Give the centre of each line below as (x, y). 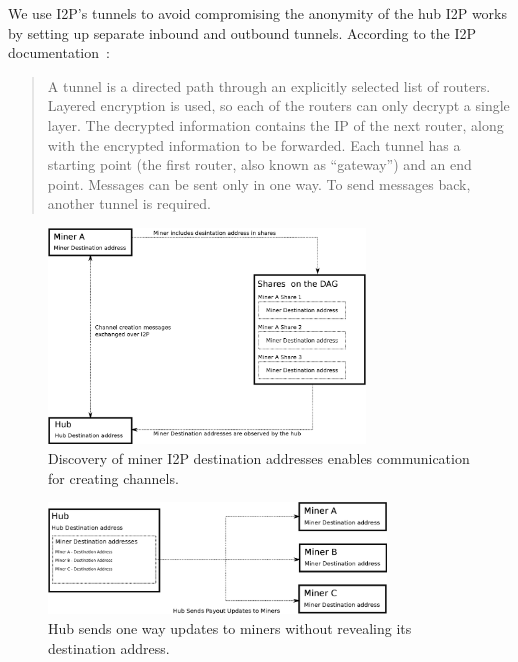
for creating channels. (113, 477)
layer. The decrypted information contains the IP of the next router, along (275, 124)
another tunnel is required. (129, 203)
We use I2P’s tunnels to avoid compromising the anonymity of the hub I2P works (258, 13)
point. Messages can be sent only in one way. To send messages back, (259, 183)
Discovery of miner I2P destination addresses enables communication (259, 457)
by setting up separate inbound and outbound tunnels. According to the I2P (242, 32)
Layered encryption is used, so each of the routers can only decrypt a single (278, 105)
